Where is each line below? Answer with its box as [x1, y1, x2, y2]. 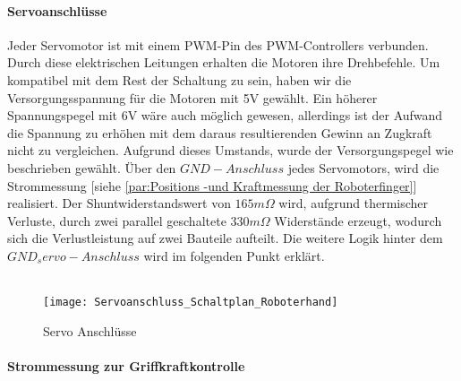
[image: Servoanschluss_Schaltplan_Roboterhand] [43, 296, 338, 309]
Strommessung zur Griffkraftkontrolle [7, 356, 245, 375]
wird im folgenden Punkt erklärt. [143, 246, 325, 264]
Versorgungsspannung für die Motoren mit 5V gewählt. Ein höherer [7, 88, 378, 107]
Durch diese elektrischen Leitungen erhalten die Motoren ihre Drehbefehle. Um [7, 53, 440, 72]
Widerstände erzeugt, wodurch [274, 211, 442, 229]
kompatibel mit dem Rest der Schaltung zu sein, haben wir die [7, 70, 352, 89]
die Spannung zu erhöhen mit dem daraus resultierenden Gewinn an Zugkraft [7, 123, 432, 142]
